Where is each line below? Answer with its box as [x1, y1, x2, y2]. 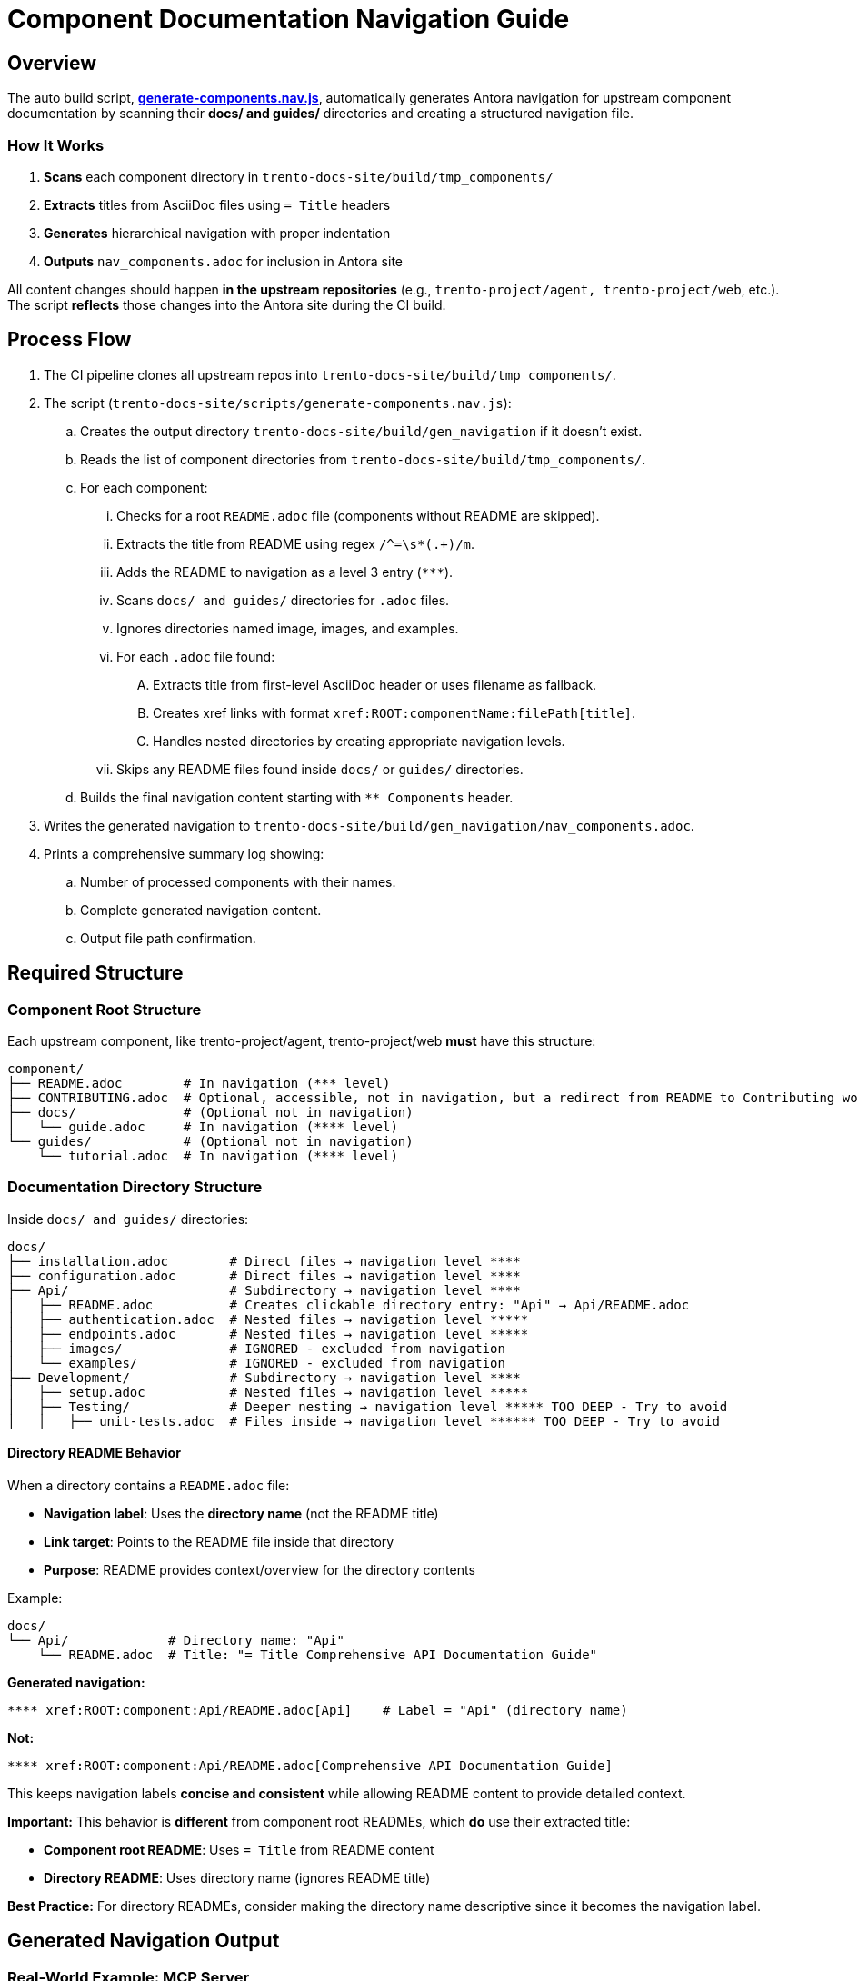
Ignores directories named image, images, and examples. [116, 620, 459, 636]
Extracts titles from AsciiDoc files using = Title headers [44, 196, 391, 213]
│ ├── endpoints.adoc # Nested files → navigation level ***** [7, 1326, 529, 1341]
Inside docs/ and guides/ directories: [7, 1210, 249, 1227]
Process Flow [7, 328, 132, 352]
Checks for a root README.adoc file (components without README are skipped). [116, 507, 600, 523]
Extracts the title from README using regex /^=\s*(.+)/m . [116, 535, 475, 552]
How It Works [7, 135, 105, 154]
